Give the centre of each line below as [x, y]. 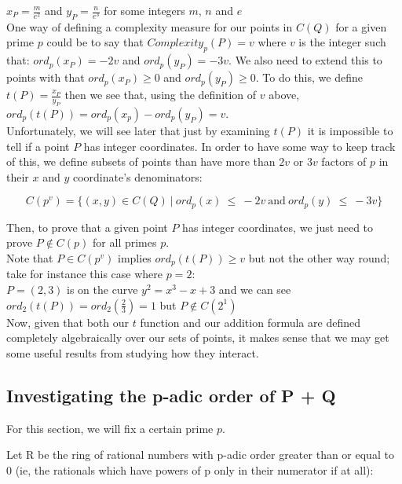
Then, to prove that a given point [87, 227]
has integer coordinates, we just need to [278, 227]
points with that [46, 77]
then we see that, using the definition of [161, 95]
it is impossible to [350, 130]
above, [284, 95]
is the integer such [342, 42]
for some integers [144, 10]
